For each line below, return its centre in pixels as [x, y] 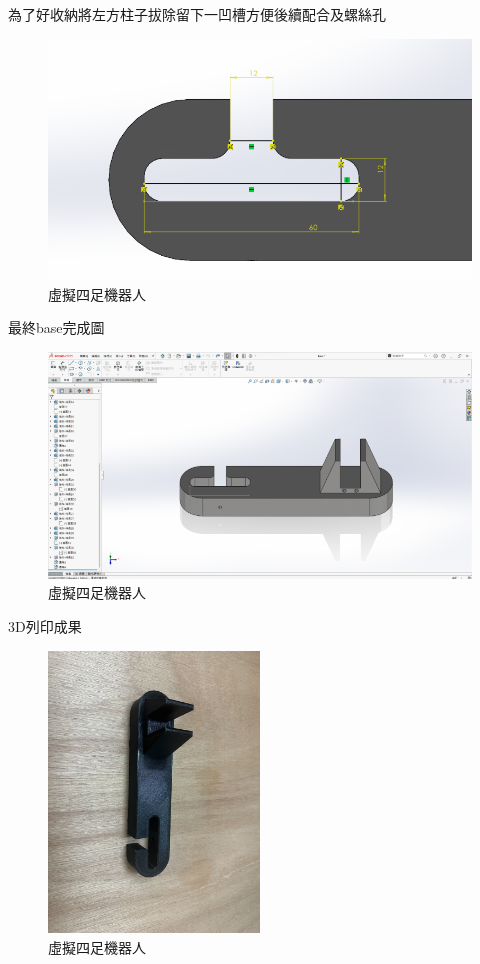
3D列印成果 [45, 626]
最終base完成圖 [56, 327]
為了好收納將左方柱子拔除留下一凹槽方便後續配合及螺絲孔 [197, 14]
